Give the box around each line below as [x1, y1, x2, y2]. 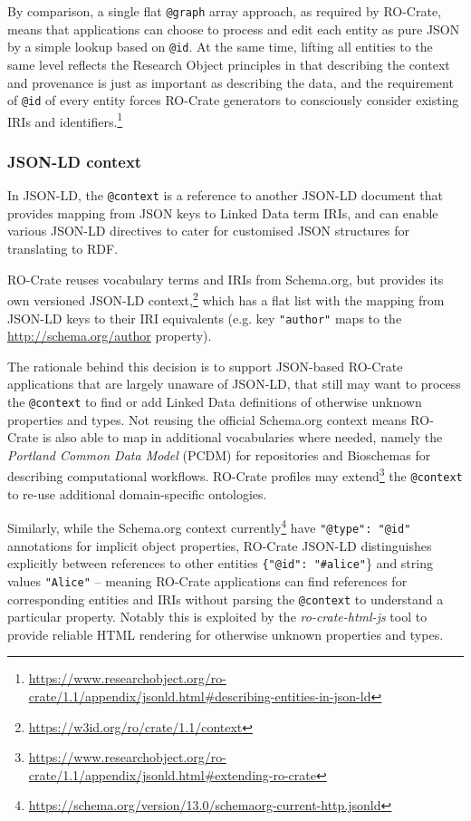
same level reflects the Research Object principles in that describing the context [7, 54, 450, 73]
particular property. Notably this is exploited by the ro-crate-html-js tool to [7, 607, 428, 626]
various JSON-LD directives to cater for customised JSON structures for [7, 221, 410, 240]
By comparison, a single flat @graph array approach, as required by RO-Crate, [7, 2, 442, 20]
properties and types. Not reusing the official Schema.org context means [7, 410, 407, 429]
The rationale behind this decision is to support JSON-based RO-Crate [7, 356, 403, 375]
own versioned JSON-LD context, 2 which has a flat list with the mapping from [7, 288, 445, 309]
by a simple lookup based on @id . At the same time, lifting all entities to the [7, 37, 433, 56]
